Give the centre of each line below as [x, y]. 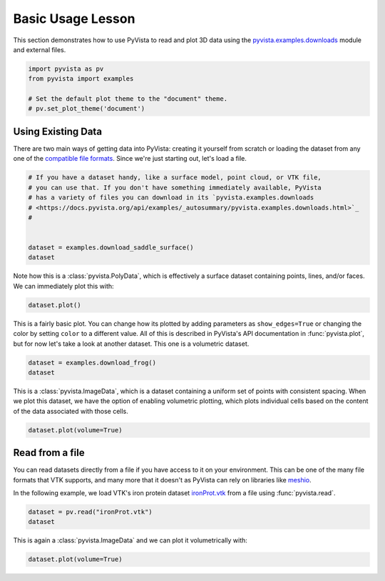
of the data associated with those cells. [71, 411]
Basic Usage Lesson [74, 19]
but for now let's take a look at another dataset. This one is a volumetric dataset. [131, 344]
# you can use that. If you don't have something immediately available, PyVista [175, 187]
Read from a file [49, 453]
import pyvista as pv [66, 69]
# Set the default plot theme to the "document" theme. [128, 99]
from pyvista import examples [81, 79]
